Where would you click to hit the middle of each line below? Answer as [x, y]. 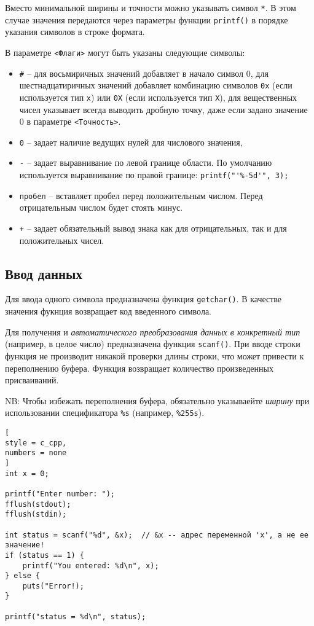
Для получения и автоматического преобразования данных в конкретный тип [153, 331]
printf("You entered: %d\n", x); [91, 565]
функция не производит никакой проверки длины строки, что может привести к [155, 355]
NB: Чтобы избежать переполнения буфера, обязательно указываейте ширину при [157, 400]
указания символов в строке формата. [75, 32]
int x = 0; [27, 473]
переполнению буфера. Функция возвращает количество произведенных [139, 368]
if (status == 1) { [45, 555]
